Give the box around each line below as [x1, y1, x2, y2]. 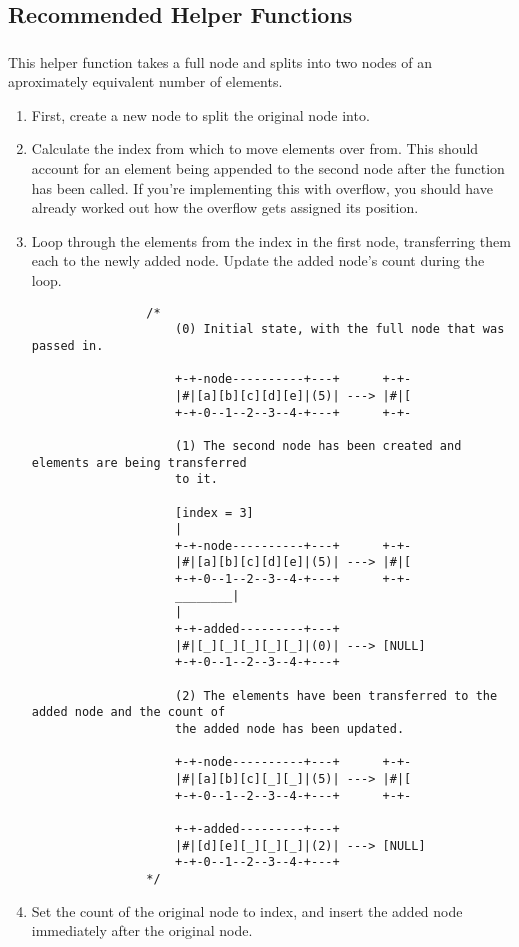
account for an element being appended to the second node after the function [31, 158, 505, 179]
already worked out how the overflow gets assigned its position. [31, 197, 419, 218]
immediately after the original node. [31, 920, 253, 941]
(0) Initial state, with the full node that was [174, 322, 505, 337]
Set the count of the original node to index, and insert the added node [31, 900, 463, 921]
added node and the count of [31, 705, 226, 720]
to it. [174, 472, 218, 487]
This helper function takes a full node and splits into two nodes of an [8, 51, 432, 72]
